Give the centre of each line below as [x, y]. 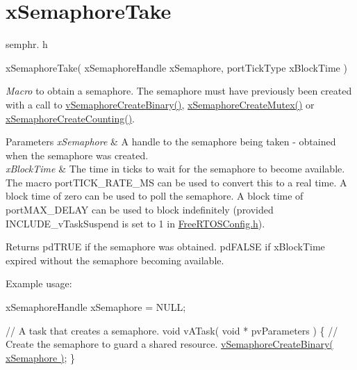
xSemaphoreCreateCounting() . [70, 118]
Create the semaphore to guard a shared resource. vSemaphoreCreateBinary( [169, 344]
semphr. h [27, 44]
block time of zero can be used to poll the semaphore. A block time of [155, 196]
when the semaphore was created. [77, 155]
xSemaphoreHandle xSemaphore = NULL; [96, 307]
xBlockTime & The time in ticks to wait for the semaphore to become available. [175, 169]
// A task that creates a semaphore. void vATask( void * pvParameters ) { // [172, 330]
